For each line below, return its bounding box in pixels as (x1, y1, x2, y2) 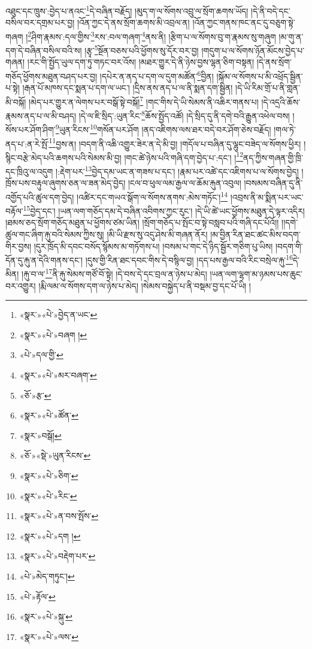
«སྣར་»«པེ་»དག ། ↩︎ (19, 529, 81, 542)
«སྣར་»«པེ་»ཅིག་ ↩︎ (19, 469, 78, 481)
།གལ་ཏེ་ (274, 123, 296, 135)
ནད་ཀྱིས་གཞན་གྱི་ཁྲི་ (243, 151, 304, 163)
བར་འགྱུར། (5, 279, 36, 292)
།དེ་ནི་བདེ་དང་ (251, 4, 290, 17)
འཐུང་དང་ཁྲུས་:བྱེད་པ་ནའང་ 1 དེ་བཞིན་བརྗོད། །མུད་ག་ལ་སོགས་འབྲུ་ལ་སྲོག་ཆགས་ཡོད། (5, 3, 249, 17)
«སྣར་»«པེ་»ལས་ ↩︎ (19, 630, 78, 642)
